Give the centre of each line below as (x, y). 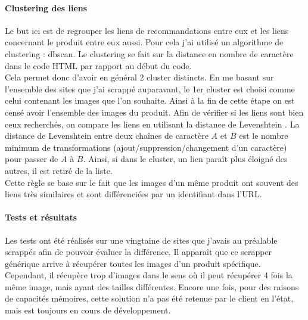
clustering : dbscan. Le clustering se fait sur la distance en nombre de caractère (149, 53)
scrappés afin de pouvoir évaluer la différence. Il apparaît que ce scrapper (139, 252)
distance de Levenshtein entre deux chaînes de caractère (107, 136)
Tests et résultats (41, 217)
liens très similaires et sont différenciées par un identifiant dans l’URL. (133, 194)
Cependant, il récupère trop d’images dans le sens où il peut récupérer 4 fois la (149, 275)
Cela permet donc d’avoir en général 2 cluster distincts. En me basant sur (139, 77)
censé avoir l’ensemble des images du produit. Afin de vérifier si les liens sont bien (154, 112)
